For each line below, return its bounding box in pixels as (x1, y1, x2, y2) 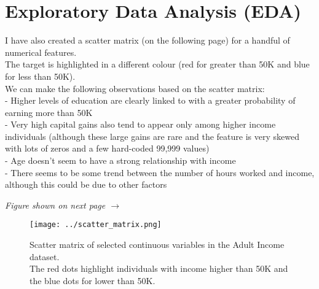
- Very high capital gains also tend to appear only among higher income (5, 118, 276, 131)
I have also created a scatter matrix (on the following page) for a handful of (5, 34, 290, 47)
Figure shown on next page (5, 198, 106, 211)
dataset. (30, 250, 60, 263)
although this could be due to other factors (5, 178, 167, 191)
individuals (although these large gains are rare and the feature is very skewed (5, 129, 299, 142)
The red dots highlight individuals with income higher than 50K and (30, 262, 288, 275)
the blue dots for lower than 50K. (30, 274, 156, 287)
